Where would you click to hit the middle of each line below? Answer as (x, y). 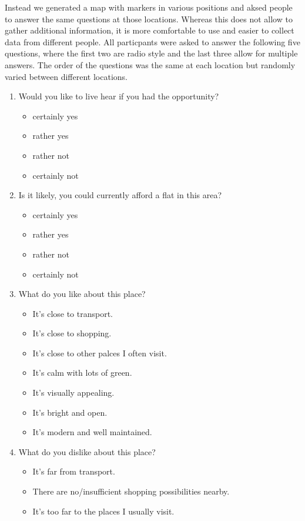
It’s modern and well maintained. (92, 432)
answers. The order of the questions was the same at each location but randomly (150, 64)
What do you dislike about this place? (87, 451)
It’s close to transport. (73, 313)
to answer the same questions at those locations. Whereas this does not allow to (149, 19)
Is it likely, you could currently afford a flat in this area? (120, 195)
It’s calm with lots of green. (82, 373)
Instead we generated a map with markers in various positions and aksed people (149, 7)
